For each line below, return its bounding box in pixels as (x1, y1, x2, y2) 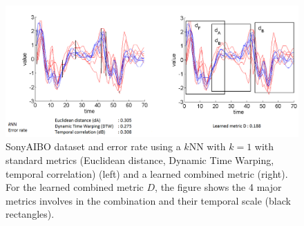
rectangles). (6, 207, 55, 221)
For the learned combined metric (6, 180, 144, 194)
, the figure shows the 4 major (155, 180, 282, 194)
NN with (189, 139, 226, 154)
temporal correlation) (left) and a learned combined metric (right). (6, 166, 288, 181)
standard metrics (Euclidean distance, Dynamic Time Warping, (6, 153, 274, 167)
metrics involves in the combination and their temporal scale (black (6, 193, 291, 207)
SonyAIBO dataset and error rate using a (6, 139, 181, 154)
